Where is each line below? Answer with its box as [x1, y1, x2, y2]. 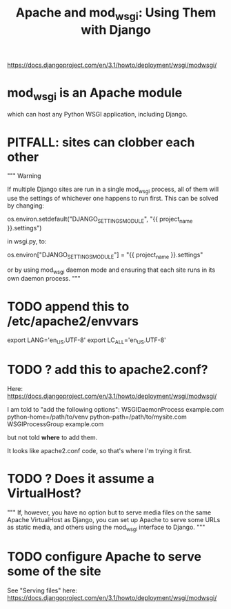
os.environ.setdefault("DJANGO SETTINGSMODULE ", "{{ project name [7, 215, 193, 225]
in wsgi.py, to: [7, 237, 47, 246]
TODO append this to [7, 299, 130, 315]
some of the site [7, 563, 101, 579]
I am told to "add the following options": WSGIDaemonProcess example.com [7, 406, 224, 414]
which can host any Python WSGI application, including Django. [7, 110, 188, 119]
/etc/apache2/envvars [7, 313, 139, 329]
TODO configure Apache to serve [7, 549, 202, 565]
